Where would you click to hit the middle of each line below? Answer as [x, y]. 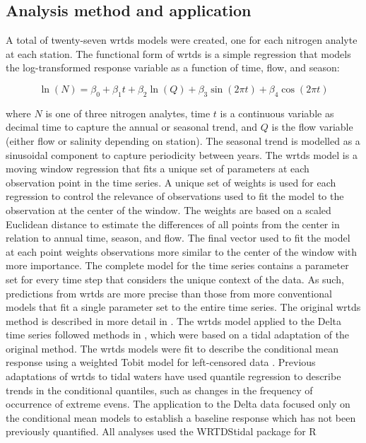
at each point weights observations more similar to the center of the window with [182, 251]
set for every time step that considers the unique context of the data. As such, [175, 279]
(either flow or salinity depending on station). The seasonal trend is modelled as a [183, 140]
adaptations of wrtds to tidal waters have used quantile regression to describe [173, 376]
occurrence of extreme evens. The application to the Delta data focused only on [178, 404]
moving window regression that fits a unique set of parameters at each [158, 169]
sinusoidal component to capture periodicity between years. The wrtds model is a [182, 154]
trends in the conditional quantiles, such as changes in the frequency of [159, 390]
